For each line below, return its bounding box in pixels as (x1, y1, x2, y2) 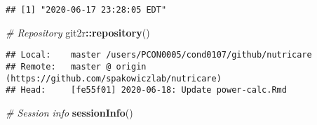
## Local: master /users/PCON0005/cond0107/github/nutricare (6, 50, 312, 60)
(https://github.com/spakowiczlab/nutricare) (6, 73, 222, 84)
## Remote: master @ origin (6, 61, 147, 72)
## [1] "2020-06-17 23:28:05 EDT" (6, 5, 167, 15)
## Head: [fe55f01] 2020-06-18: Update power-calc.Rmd (6, 85, 287, 96)
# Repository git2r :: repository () (6, 25, 150, 39)
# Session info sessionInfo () (6, 105, 133, 119)
